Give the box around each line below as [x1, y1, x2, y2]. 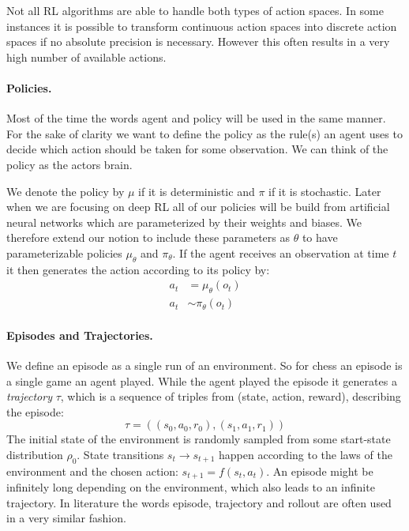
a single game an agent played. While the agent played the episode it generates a [6, 372, 397, 389]
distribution [6, 446, 63, 462]
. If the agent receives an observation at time [172, 244, 389, 261]
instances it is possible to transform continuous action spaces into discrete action [6, 17, 397, 34]
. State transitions [77, 446, 164, 462]
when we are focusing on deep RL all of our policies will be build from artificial [6, 198, 390, 215]
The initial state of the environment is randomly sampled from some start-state [6, 431, 391, 447]
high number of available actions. [6, 48, 167, 65]
